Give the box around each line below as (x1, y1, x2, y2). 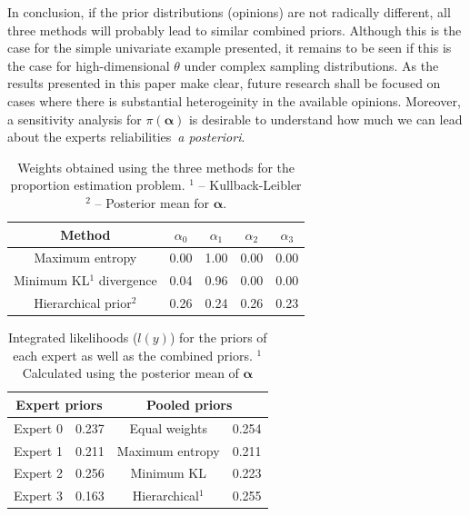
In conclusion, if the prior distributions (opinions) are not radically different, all (7, 3, 451, 21)
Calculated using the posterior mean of (22, 363, 239, 382)
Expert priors (15, 394, 103, 413)
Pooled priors (146, 394, 233, 413)
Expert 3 (14, 486, 63, 505)
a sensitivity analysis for (7, 109, 142, 128)
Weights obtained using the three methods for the (17, 157, 295, 176)
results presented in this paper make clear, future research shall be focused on (7, 74, 441, 93)
